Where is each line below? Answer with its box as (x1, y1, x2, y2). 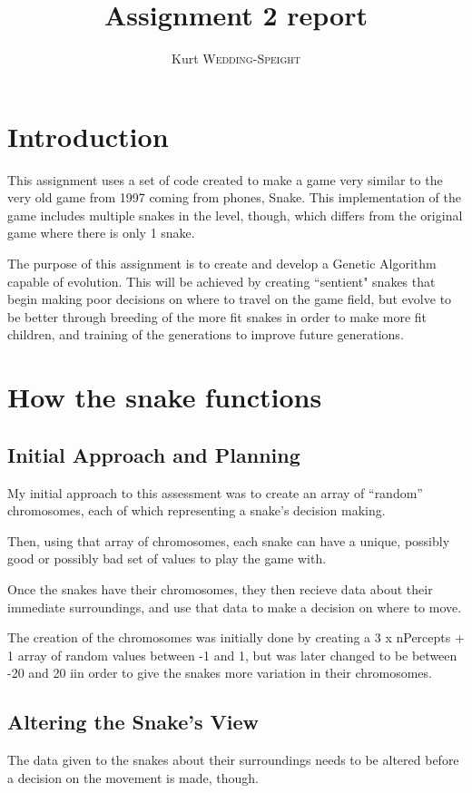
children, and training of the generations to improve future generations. (7, 325, 404, 344)
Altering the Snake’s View (7, 708, 259, 736)
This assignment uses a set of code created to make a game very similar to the (7, 170, 443, 189)
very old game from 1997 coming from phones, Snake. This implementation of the (7, 188, 461, 207)
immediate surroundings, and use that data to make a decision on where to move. (7, 597, 462, 616)
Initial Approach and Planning (7, 440, 300, 468)
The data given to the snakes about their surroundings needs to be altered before (7, 750, 459, 769)
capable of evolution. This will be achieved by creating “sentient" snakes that (7, 271, 436, 290)
